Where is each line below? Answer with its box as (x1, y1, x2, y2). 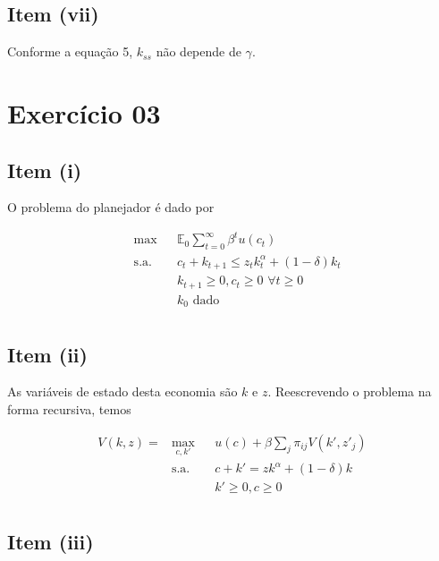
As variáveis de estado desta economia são (7, 382, 238, 401)
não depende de (156, 42, 241, 61)
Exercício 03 (7, 94, 161, 131)
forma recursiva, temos (7, 400, 131, 419)
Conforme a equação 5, (7, 42, 133, 61)
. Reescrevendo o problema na (267, 382, 432, 401)
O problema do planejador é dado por (7, 198, 215, 217)
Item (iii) (7, 527, 94, 555)
